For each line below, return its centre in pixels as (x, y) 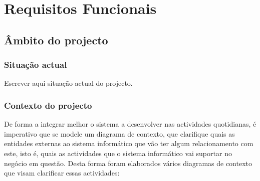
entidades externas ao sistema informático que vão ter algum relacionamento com (129, 143)
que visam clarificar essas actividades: (62, 173)
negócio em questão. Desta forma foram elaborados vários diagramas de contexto (128, 163)
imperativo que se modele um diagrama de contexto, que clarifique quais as (119, 133)
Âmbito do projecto (56, 40)
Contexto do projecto (48, 105)
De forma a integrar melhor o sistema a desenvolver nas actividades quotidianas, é (130, 124)
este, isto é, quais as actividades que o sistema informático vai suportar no (118, 153)
